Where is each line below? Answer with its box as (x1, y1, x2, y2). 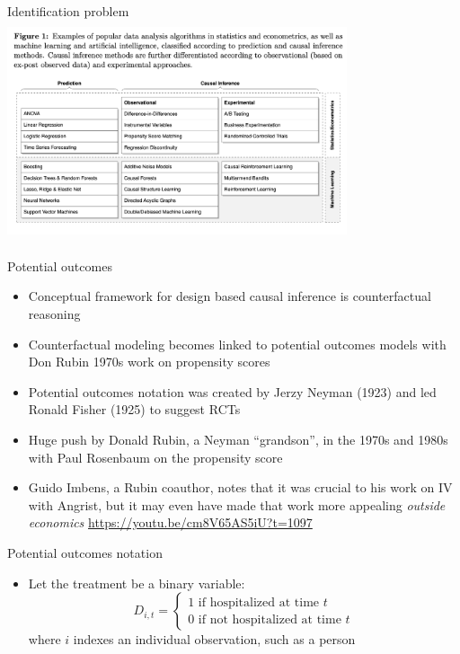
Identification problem (7, 2, 129, 20)
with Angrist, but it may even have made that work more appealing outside (28, 495, 446, 514)
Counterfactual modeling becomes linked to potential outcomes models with (28, 334, 447, 353)
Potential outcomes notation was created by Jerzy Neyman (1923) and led (28, 382, 437, 401)
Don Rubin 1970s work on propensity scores (28, 352, 270, 371)
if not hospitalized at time (198, 613, 341, 626)
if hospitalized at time (198, 596, 320, 609)
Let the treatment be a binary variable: (28, 573, 245, 592)
